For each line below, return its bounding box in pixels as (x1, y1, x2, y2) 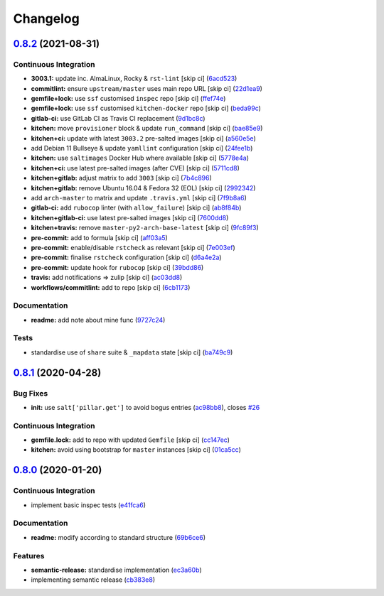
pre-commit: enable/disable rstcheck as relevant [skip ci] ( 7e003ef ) (31, 243, 235, 251)
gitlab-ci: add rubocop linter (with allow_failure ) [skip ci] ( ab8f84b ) (31, 203, 242, 212)
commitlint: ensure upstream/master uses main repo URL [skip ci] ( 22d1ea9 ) (31, 84, 263, 92)
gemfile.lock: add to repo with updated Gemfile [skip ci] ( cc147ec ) (31, 435, 230, 444)
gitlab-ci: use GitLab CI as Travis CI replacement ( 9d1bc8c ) (31, 114, 206, 122)
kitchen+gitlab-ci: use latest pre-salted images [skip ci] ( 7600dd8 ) (31, 213, 229, 222)
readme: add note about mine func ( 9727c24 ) (31, 315, 166, 324)
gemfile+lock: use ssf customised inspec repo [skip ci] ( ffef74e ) (31, 94, 226, 103)
